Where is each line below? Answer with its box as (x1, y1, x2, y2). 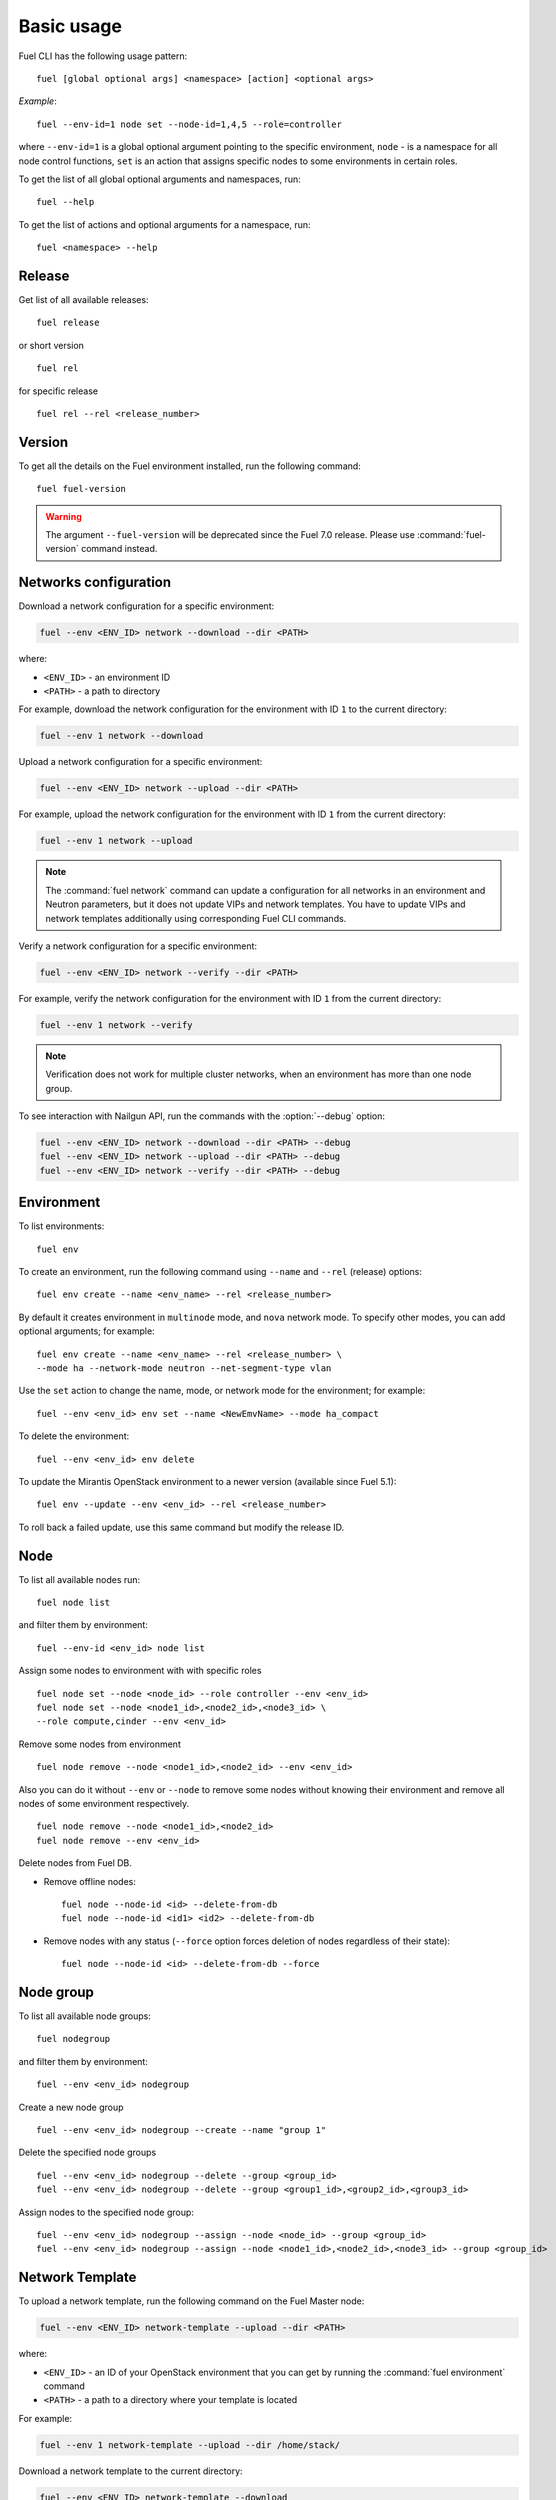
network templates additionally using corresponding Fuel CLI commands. (45, 912, 347, 924)
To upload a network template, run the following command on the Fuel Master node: (18, 2295, 365, 2307)
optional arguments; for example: (18, 1325, 155, 1337)
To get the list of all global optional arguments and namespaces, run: (18, 173, 302, 185)
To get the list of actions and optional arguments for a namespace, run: (18, 218, 311, 230)
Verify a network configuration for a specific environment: (18, 940, 258, 952)
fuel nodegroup (36, 2033, 111, 2045)
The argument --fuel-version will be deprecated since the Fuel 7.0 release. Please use (45, 529, 415, 540)
